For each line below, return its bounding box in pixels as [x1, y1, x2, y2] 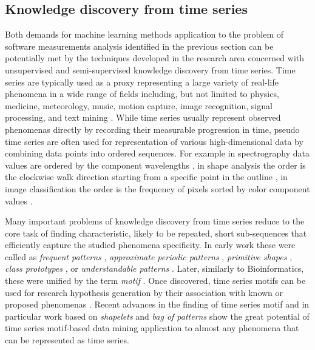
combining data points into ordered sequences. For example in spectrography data [5, 147, 310, 160]
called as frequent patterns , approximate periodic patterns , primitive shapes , [5, 250, 293, 263]
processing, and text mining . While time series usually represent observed [5, 111, 281, 124]
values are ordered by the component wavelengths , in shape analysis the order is [5, 158, 306, 171]
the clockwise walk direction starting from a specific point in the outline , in [5, 170, 288, 183]
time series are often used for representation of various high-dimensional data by [5, 135, 303, 147]
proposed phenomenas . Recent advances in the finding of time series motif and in [5, 298, 310, 311]
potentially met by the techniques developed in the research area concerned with [5, 52, 305, 64]
